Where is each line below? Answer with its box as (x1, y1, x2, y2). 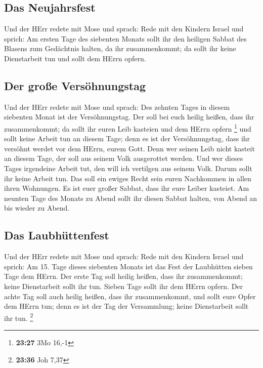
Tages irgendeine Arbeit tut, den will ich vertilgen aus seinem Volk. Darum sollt (4, 163, 252, 173)
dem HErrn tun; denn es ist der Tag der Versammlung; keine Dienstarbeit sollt (4, 301, 249, 311)
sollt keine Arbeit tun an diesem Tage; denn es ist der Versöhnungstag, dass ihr (4, 133, 250, 144)
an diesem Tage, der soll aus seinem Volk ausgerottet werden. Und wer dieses (4, 153, 243, 163)
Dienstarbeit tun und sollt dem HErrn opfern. (4, 53, 146, 63)
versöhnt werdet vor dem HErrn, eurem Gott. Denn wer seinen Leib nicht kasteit (4, 143, 255, 153)
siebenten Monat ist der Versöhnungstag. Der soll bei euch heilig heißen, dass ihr (4, 111, 254, 122)
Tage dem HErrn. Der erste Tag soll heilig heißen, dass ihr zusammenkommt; (4, 271, 243, 281)
